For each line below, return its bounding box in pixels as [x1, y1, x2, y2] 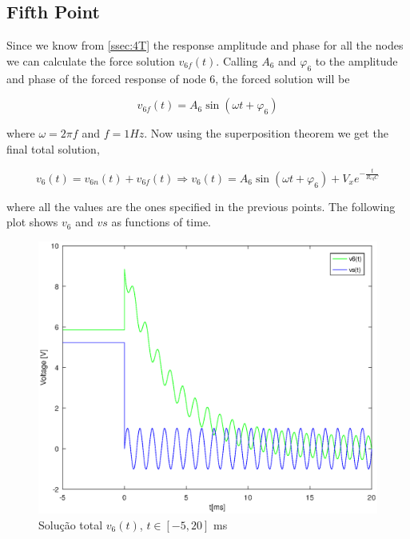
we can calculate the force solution [6, 52, 175, 69]
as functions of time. [111, 214, 212, 230]
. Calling [216, 52, 258, 69]
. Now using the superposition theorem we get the [144, 125, 388, 142]
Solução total [38, 516, 103, 533]
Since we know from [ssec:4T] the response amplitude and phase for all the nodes [6, 37, 404, 54]
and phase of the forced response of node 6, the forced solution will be [6, 70, 350, 86]
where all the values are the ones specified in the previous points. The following [6, 198, 396, 214]
